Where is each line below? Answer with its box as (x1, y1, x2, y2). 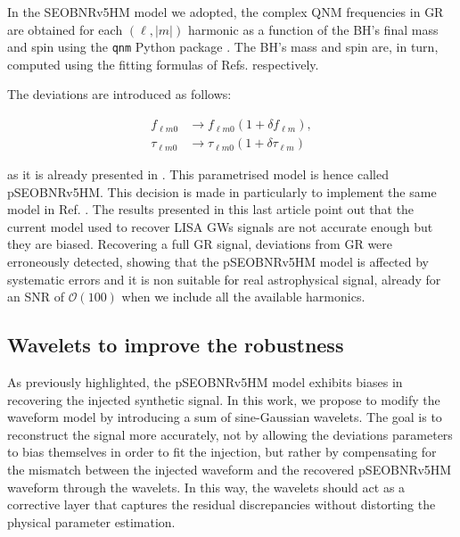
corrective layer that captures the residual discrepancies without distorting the (7, 495, 436, 514)
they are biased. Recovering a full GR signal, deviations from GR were (7, 235, 393, 253)
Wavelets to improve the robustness (7, 331, 344, 359)
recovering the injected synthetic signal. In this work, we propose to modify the (7, 390, 440, 409)
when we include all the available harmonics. (121, 287, 366, 306)
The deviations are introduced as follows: (7, 85, 232, 103)
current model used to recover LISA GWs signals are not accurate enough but (7, 217, 433, 235)
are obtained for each (7, 20, 123, 38)
